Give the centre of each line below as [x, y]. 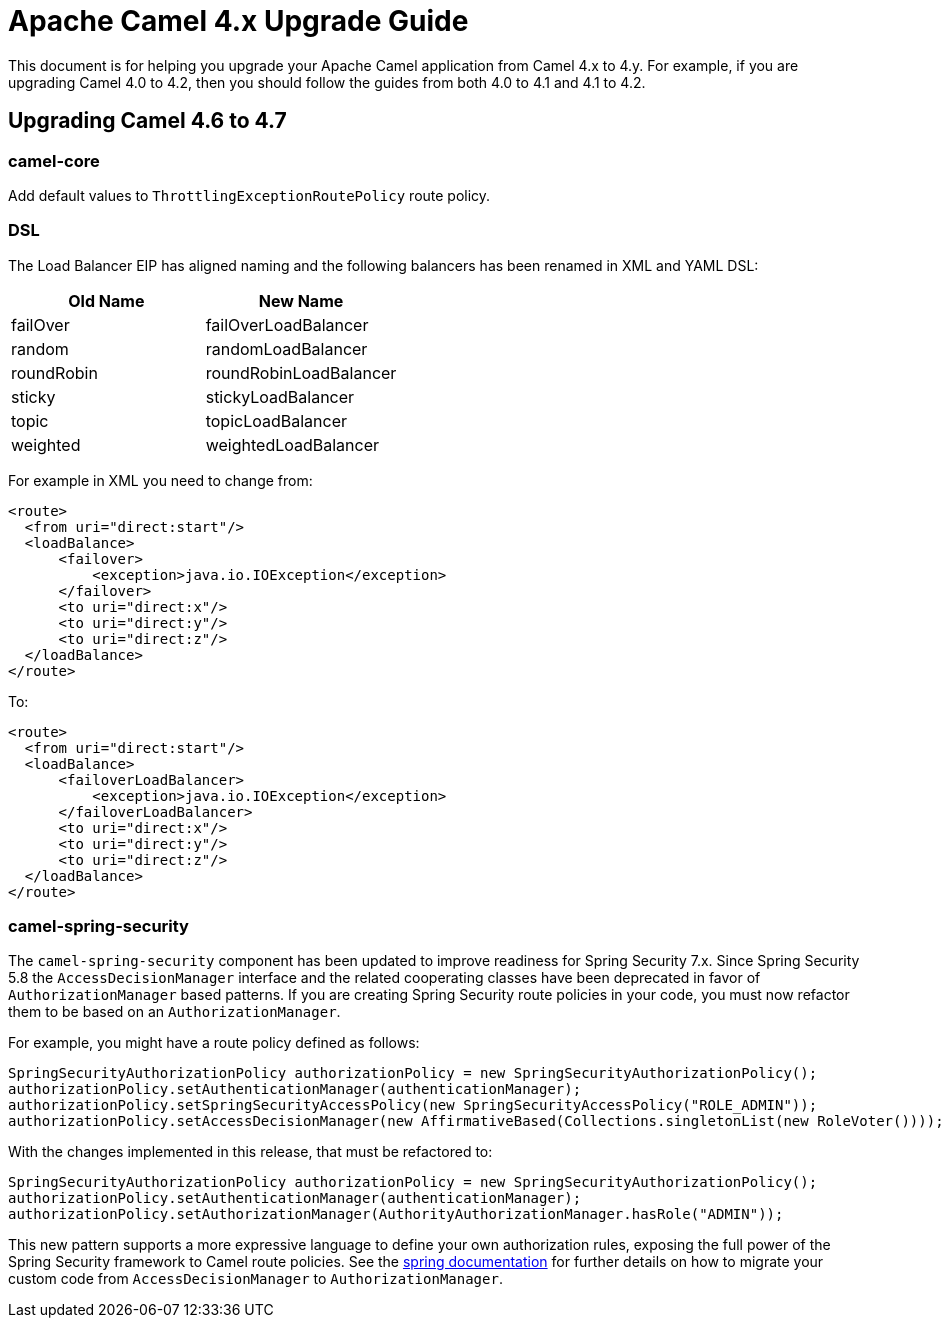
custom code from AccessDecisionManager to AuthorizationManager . [255, 1279]
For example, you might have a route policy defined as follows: [214, 1043]
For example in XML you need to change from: [160, 480]
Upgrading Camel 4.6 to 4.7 [147, 121]
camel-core [54, 160]
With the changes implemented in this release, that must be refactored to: [250, 1152]
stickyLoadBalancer [280, 396]
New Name [301, 300]
